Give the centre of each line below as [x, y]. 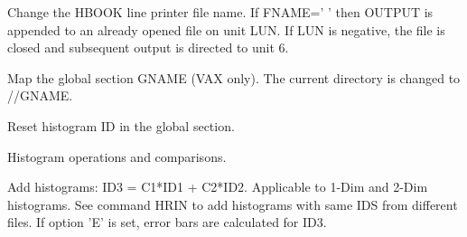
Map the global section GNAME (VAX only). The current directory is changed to [234, 77]
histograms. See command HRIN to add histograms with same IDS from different [233, 204]
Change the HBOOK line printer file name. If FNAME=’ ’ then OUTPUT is [220, 12]
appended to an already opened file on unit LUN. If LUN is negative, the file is [226, 29]
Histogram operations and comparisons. [117, 156]
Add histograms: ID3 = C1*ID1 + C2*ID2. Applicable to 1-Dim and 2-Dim [218, 187]
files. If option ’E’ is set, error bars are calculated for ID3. [167, 222]
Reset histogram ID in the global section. [121, 125]
